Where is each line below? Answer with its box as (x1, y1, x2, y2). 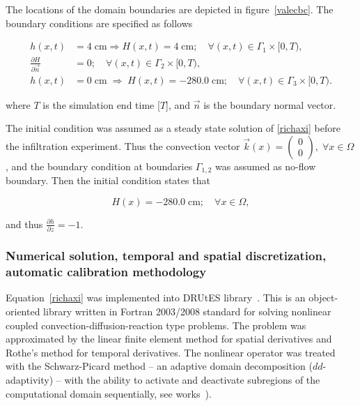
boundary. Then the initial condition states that (6, 173, 210, 188)
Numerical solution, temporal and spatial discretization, (6, 247, 327, 264)
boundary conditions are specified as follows (6, 15, 193, 30)
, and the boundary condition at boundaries (6, 158, 193, 173)
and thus (6, 216, 43, 231)
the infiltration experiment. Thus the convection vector (6, 138, 240, 153)
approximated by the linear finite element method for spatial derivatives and (6, 331, 332, 346)
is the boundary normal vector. (203, 97, 336, 112)
